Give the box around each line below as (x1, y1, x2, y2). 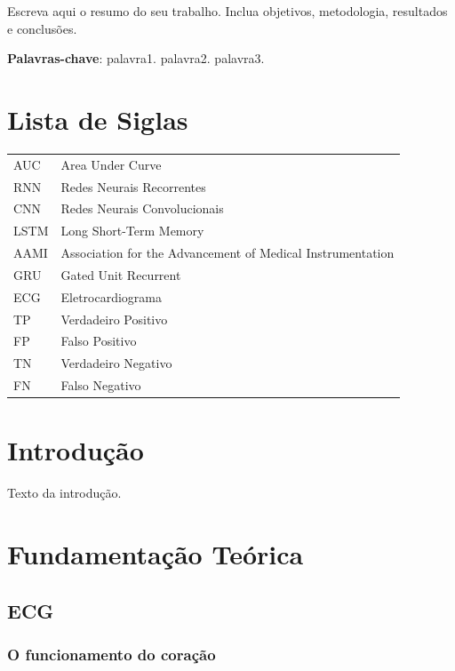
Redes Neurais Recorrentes (60, 177, 206, 196)
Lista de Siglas (7, 100, 188, 137)
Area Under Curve (60, 155, 162, 173)
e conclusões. (7, 19, 77, 37)
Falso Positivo (60, 332, 137, 350)
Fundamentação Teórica (7, 536, 304, 572)
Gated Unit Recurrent (60, 265, 181, 284)
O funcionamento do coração (7, 643, 216, 665)
